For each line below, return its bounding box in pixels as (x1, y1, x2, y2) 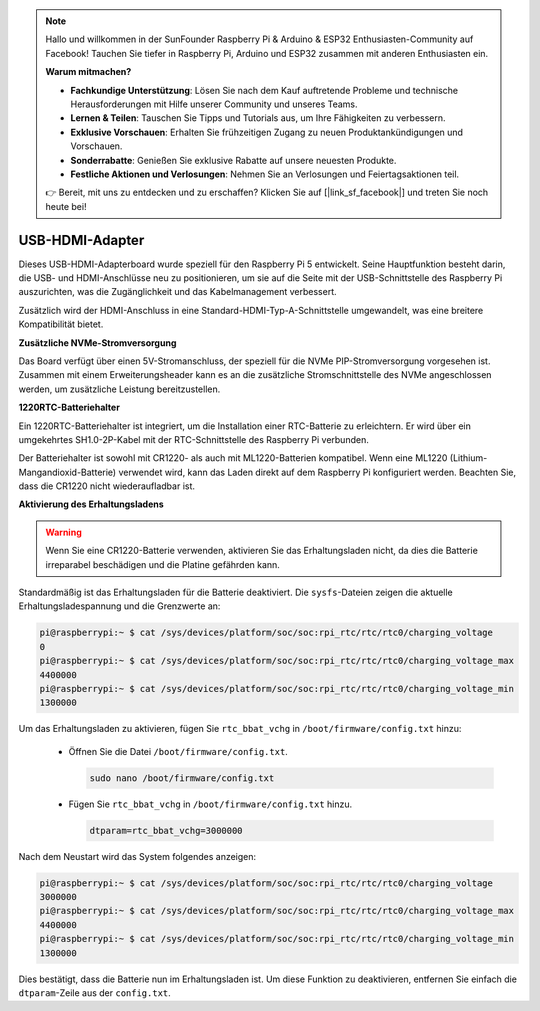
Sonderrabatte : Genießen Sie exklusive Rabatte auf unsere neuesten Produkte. (70, 154, 397, 166)
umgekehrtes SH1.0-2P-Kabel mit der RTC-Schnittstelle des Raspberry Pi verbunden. (18, 433, 369, 445)
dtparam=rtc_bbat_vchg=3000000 (89, 825, 244, 836)
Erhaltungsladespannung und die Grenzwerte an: (18, 600, 221, 612)
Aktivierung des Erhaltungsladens (18, 498, 164, 510)
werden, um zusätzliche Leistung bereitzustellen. (18, 383, 221, 395)
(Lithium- (449, 452, 488, 464)
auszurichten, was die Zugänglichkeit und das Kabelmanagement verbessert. (18, 286, 337, 298)
